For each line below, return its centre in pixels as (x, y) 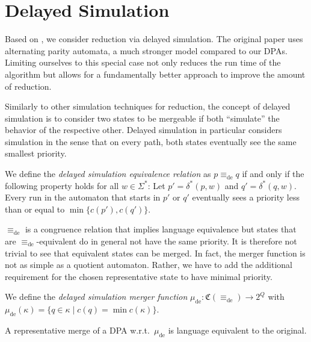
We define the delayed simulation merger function (96, 297)
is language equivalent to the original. (237, 330)
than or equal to (35, 209)
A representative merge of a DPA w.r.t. (77, 330)
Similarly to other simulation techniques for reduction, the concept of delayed (148, 106)
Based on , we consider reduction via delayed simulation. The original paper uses (154, 39)
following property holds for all (62, 185)
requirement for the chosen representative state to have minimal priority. (139, 276)
